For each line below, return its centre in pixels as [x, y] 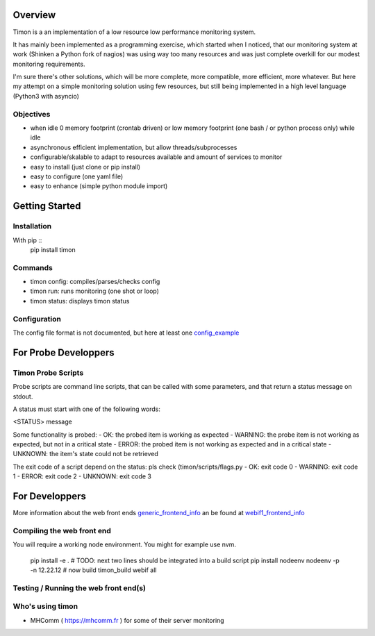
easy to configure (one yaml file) [77, 176]
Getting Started [47, 206]
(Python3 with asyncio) [46, 96]
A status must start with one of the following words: [87, 409]
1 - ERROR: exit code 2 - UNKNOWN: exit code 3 [82, 476]
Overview [34, 15]
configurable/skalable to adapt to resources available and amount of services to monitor [156, 157]
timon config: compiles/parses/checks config [95, 282]
